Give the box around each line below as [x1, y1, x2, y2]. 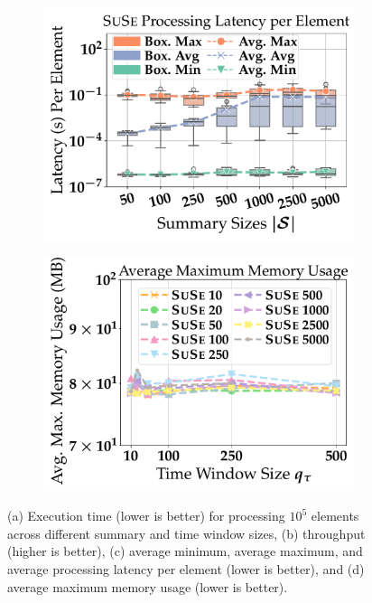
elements [311, 506, 359, 525]
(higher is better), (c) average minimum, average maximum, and [7, 542, 363, 561]
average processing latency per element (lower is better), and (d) [7, 559, 365, 578]
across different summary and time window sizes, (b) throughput [7, 523, 366, 542]
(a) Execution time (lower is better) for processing [7, 506, 285, 525]
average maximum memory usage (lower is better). [7, 577, 288, 596]
